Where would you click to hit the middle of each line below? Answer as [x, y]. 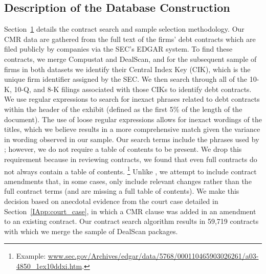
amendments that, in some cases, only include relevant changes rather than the [128, 181]
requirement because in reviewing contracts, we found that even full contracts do [131, 159]
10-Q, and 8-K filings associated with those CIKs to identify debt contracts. [133, 89]
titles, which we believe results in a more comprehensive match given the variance [132, 129]
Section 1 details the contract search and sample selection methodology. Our [124, 29]
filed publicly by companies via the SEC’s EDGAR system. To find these [118, 49]
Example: [31, 256]
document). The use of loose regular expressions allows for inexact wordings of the [133, 119]
